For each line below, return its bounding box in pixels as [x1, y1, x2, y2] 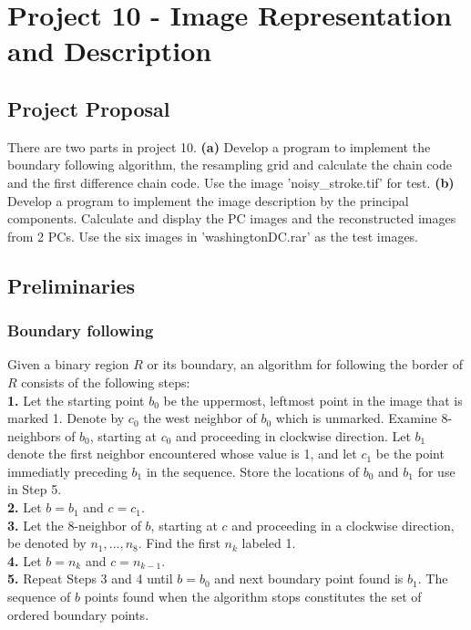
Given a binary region [7, 355, 129, 374]
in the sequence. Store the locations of [146, 461, 360, 480]
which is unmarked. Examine [275, 408, 437, 428]
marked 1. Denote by [7, 408, 125, 428]
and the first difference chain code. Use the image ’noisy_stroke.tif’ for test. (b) [7, 172, 455, 191]
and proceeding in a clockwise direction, [231, 515, 455, 534]
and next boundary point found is [214, 569, 404, 588]
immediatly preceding [7, 461, 128, 480]
